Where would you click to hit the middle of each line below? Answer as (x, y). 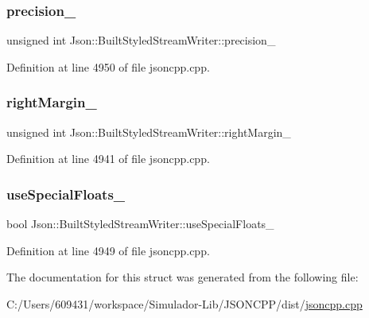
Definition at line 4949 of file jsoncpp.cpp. (108, 250)
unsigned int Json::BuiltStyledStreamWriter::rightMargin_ (149, 132)
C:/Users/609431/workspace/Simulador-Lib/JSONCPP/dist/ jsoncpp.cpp (184, 303)
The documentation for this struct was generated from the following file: (183, 277)
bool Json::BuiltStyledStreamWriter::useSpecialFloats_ (140, 224)
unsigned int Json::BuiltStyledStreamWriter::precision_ (141, 40)
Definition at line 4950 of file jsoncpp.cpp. (108, 66)
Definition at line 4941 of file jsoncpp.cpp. (108, 159)
